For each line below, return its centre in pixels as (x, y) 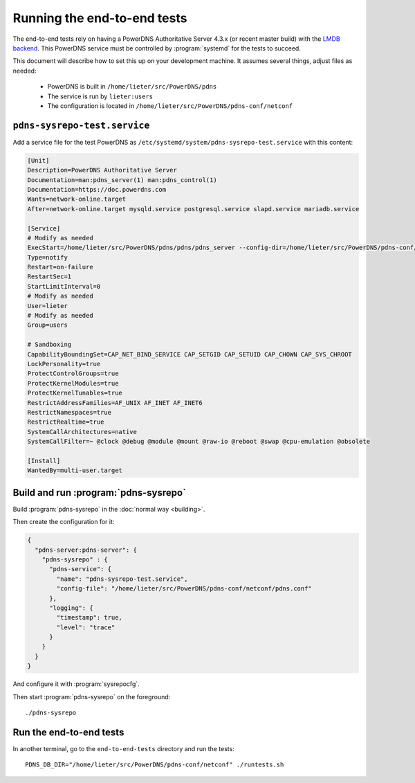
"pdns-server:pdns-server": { (86, 550)
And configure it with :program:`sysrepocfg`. (76, 684)
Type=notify (48, 257)
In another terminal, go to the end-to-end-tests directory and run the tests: (123, 748)
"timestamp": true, (89, 618)
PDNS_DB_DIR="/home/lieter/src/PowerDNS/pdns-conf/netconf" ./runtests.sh (155, 765)
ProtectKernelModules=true (73, 383)
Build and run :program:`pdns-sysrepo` (100, 493)
